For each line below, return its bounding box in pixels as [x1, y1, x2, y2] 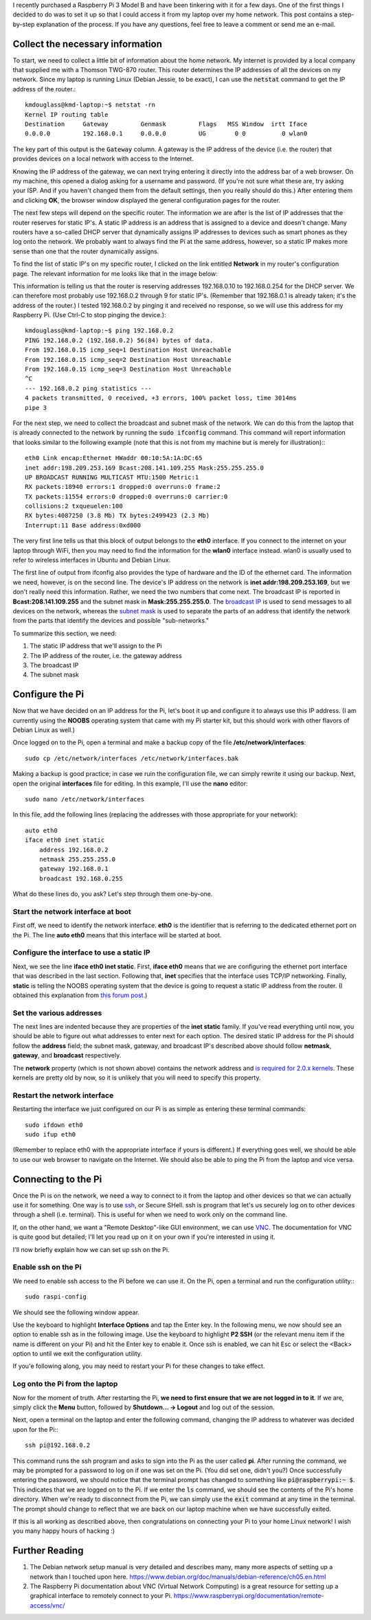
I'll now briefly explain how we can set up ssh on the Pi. [12, 1245, 170, 1253]
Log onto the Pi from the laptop [12, 1379, 118, 1389]
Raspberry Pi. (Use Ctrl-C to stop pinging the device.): [12, 311, 166, 319]
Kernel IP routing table [25, 111, 109, 118]
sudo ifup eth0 [25, 1130, 76, 1138]
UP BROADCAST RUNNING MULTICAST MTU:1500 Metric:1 [25, 473, 199, 481]
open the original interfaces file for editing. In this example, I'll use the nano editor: [12, 779, 248, 788]
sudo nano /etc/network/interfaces [25, 795, 145, 803]
